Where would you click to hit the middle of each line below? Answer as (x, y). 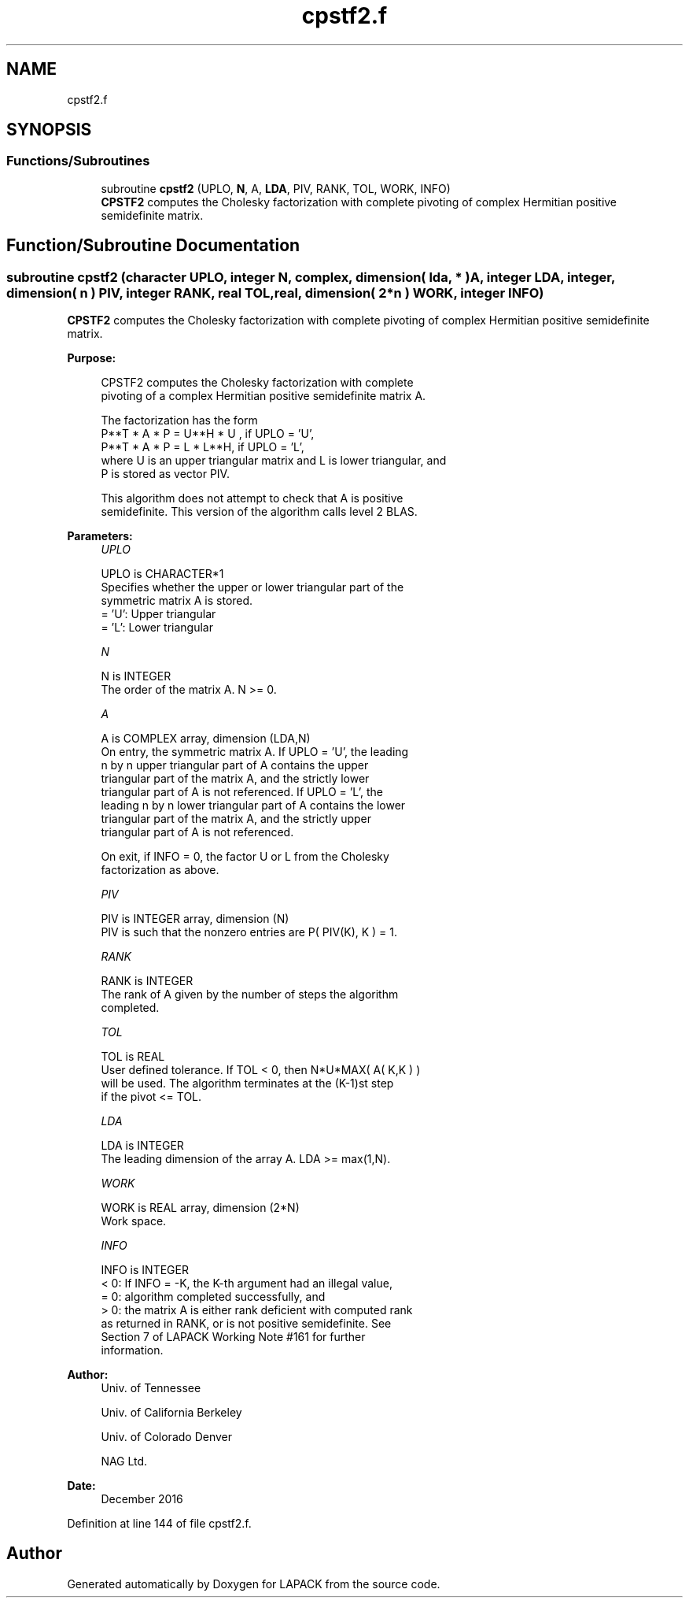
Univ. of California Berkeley (171, 1413)
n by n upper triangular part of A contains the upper (235, 765)
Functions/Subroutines (78, 161)
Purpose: (92, 358)
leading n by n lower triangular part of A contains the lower (253, 806)
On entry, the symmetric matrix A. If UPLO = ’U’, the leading (255, 752)
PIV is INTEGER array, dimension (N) (195, 919)
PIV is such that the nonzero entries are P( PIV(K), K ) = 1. (249, 932)
